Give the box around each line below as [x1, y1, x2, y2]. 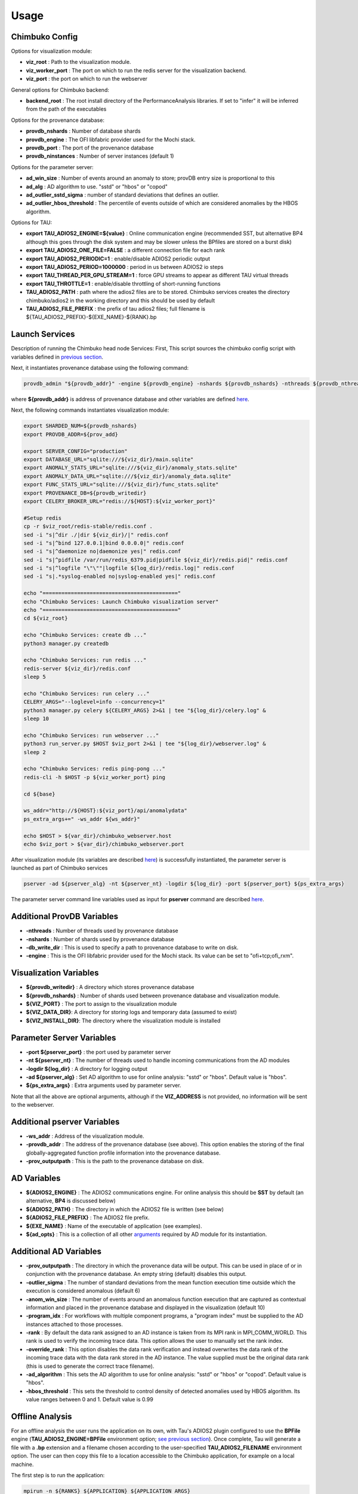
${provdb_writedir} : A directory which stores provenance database [26, 984, 195, 991]
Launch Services [11, 329, 75, 339]
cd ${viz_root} [23, 615, 68, 622]
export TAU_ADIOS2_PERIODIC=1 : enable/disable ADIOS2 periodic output [26, 255, 211, 262]
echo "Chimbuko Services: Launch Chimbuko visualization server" [23, 598, 219, 605]
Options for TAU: [11, 219, 53, 226]
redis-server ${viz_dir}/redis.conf [23, 665, 131, 672]
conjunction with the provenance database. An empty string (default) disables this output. [26, 1270, 247, 1278]
